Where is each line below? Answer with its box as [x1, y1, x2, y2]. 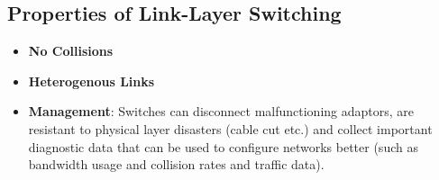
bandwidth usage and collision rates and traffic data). [28, 155, 325, 174]
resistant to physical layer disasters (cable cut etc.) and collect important [28, 119, 433, 138]
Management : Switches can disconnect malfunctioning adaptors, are [28, 102, 414, 121]
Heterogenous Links [28, 71, 155, 90]
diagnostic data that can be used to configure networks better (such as [28, 137, 418, 156]
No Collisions [28, 41, 114, 60]
